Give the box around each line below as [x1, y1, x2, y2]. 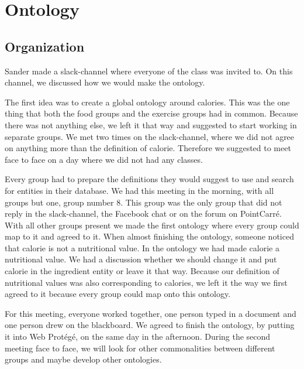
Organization [5, 37, 85, 55]
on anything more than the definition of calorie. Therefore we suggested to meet [5, 142, 291, 154]
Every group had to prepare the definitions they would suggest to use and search [5, 173, 294, 185]
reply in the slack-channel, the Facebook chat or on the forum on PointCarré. [5, 207, 282, 220]
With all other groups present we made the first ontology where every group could [5, 218, 299, 231]
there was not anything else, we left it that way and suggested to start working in [5, 118, 297, 131]
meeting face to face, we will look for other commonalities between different [5, 341, 275, 354]
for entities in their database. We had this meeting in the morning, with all [5, 184, 274, 196]
